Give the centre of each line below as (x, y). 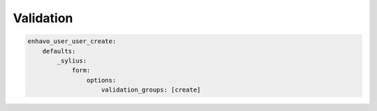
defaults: (59, 51)
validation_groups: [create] (151, 90)
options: (101, 80)
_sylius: (72, 60)
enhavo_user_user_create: (72, 41)
